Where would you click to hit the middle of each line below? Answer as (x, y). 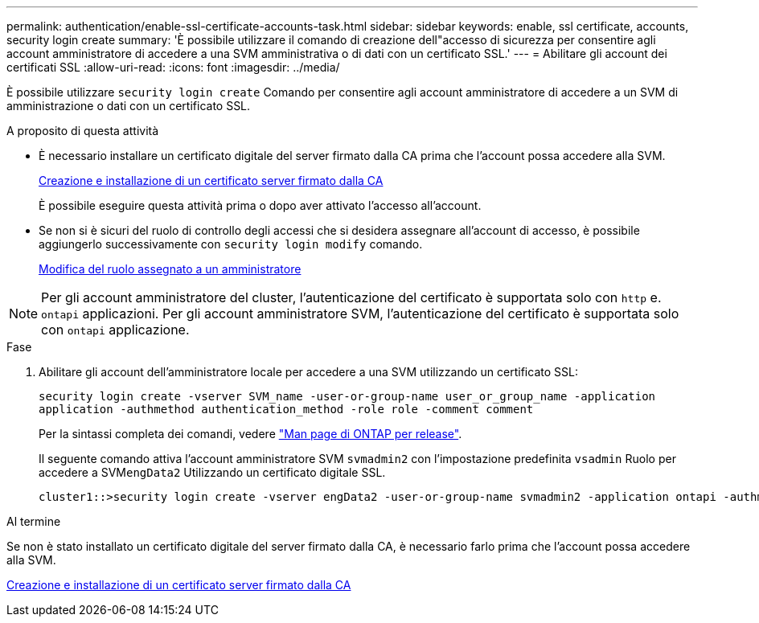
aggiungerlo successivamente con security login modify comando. (231, 244)
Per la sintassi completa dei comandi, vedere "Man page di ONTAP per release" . (250, 434)
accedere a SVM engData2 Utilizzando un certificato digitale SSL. (212, 472)
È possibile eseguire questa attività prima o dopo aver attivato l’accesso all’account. (260, 205)
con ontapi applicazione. (115, 330)
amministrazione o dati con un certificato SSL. (129, 106)
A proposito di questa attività (83, 131)
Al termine (34, 521)
